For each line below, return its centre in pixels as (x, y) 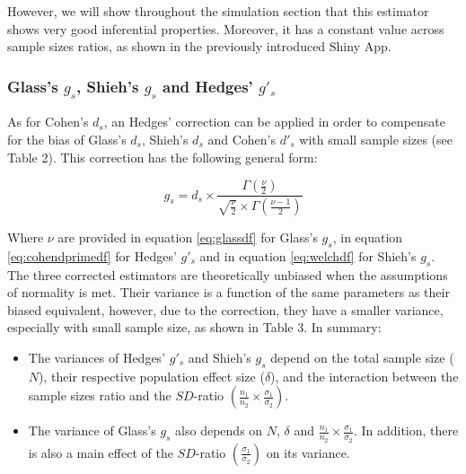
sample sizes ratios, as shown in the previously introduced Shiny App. (199, 46)
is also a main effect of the (101, 452)
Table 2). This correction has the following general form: (163, 157)
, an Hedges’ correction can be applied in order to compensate (274, 122)
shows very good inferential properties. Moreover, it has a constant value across (226, 28)
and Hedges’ (207, 86)
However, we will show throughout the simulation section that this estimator (218, 11)
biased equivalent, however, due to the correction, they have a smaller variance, (225, 309)
